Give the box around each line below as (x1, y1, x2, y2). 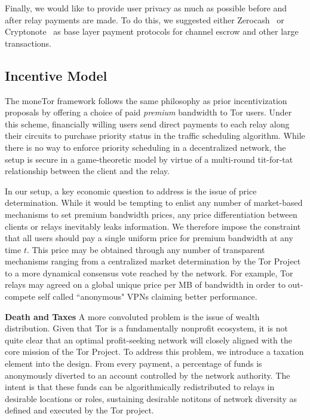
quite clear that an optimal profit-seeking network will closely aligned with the (5, 333, 292, 346)
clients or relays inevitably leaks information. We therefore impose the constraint (5, 220, 301, 232)
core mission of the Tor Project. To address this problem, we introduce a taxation (5, 345, 304, 358)
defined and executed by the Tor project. (5, 404, 154, 416)
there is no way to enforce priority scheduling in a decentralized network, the (5, 141, 286, 153)
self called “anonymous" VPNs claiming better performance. (38, 290, 257, 303)
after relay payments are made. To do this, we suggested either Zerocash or (5, 13, 284, 26)
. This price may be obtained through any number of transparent (26, 243, 265, 255)
